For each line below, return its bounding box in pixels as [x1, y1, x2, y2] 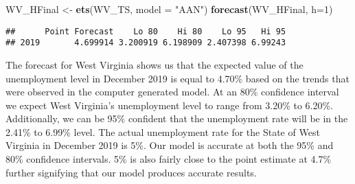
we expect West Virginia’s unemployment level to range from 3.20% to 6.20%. [5, 97, 334, 112]
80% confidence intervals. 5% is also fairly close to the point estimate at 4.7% [5, 152, 332, 166]
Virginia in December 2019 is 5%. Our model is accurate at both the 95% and [5, 138, 334, 152]
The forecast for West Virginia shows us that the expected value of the [5, 57, 304, 71]
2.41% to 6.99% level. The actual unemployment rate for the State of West [5, 124, 320, 139]
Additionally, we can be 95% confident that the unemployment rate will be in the [5, 111, 348, 126]
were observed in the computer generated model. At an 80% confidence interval [5, 84, 339, 99]
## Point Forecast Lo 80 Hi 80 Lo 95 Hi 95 [5, 26, 286, 36]
